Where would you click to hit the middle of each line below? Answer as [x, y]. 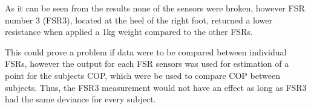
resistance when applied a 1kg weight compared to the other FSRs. [129, 32]
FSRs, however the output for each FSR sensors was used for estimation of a [147, 64]
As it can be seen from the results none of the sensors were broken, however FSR [155, 8]
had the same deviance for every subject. [80, 99]
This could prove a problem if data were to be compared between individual [146, 51]
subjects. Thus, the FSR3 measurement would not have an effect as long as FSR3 [156, 87]
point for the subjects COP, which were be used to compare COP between [142, 75]
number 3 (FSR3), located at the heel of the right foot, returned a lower [139, 20]
